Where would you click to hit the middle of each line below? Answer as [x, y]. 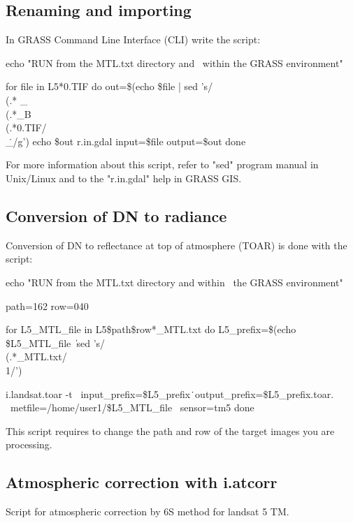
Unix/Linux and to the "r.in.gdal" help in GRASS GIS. [124, 178]
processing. [29, 444]
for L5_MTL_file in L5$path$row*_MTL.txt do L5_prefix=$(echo [151, 329]
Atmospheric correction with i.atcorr [142, 482]
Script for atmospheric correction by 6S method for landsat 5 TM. [147, 511]
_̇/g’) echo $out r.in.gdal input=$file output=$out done [126, 141]
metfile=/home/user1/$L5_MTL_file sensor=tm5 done [132, 407]
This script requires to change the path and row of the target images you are [170, 430]
